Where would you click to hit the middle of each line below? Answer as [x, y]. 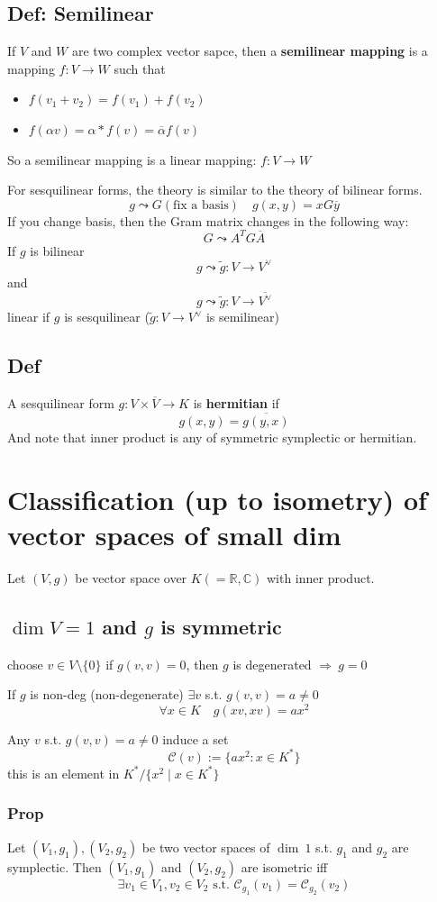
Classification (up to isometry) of [217, 499]
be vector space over [131, 577]
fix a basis [201, 205]
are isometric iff [284, 866]
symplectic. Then [55, 866]
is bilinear [57, 250]
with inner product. [320, 577]
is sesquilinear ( [107, 317]
